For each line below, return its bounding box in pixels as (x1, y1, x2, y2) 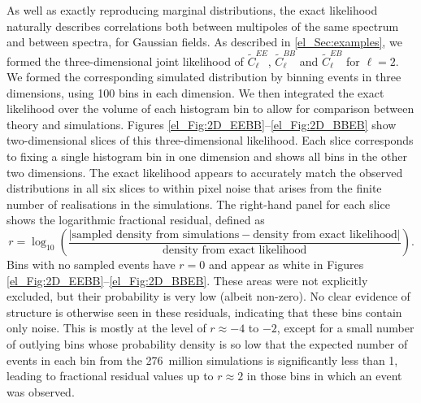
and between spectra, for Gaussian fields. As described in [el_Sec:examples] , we (7, 33, 402, 50)
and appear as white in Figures (208, 256, 364, 273)
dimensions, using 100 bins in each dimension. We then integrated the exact (7, 84, 384, 101)
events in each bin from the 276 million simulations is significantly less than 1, (7, 351, 398, 368)
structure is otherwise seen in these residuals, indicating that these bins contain (7, 303, 402, 320)
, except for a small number (276, 319, 414, 336)
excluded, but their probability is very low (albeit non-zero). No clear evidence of (7, 288, 410, 305)
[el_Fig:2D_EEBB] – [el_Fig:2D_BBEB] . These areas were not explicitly (7, 271, 368, 288)
